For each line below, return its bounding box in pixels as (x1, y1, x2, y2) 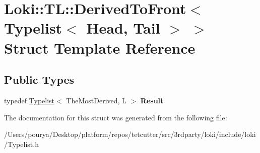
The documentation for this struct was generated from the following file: (4, 112, 227, 122)
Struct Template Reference (4, 37, 196, 58)
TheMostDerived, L (66, 95, 126, 105)
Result (140, 95, 164, 105)
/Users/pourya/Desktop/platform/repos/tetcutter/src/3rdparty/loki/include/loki (4, 129, 256, 139)
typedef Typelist (4, 95, 55, 105)
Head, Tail (86, 18, 160, 38)
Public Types (4, 72, 75, 87)
